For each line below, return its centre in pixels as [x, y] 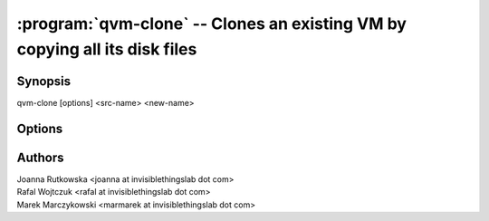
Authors [40, 157]
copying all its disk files [107, 49]
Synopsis [44, 81]
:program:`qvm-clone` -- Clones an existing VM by [212, 24]
